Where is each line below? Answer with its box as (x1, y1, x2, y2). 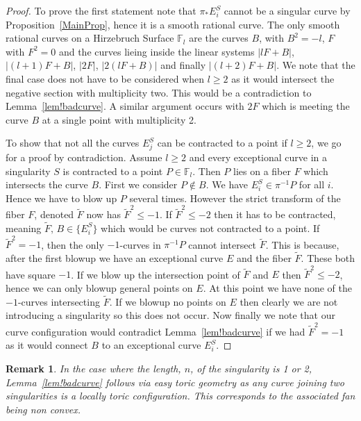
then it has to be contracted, (214, 207, 336, 222)
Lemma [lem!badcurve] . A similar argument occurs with (6, 99, 244, 113)
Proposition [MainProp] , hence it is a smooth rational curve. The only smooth (6, 17, 340, 31)
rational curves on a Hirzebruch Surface (6, 31, 174, 45)
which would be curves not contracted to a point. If (101, 220, 320, 235)
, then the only (41, 237, 104, 251)
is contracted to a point (62, 163, 163, 178)
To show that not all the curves (6, 135, 140, 150)
